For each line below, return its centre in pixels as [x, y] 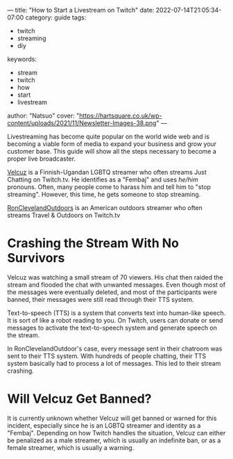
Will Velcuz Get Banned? [79, 399]
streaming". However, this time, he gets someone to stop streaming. [104, 194]
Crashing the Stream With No [93, 243]
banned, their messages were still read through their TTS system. [101, 299]
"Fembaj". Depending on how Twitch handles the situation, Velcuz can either [116, 433]
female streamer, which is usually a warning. [71, 447]
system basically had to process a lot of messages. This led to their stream [114, 363]
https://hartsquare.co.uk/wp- [120, 115]
